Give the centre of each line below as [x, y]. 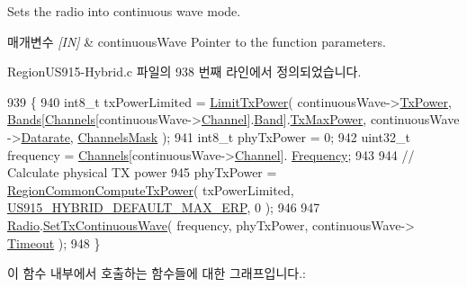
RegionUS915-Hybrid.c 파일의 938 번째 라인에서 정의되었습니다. [184, 72]
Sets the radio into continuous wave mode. [124, 11]
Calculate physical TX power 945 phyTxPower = [142, 172]
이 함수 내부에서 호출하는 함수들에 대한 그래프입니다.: [157, 273]
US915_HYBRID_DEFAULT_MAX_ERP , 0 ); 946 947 [164, 207]
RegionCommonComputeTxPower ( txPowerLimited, [151, 189]
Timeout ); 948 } [54, 242]
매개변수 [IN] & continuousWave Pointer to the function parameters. [197, 41]
